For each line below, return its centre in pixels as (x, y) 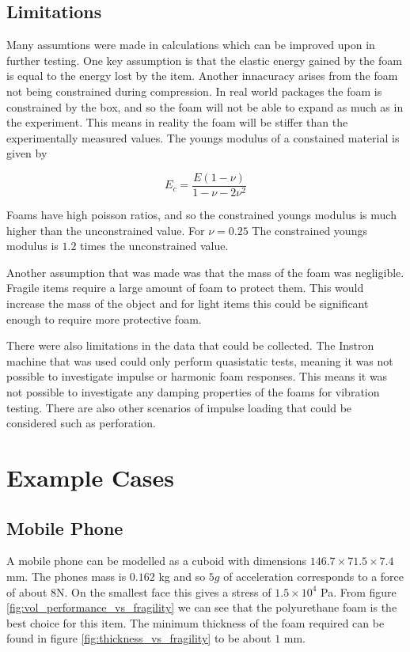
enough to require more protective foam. (104, 318)
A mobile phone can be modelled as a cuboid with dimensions (157, 561)
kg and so (182, 576)
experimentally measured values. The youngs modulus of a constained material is (203, 137)
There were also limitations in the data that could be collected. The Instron (190, 345)
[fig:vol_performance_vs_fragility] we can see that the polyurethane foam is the (202, 607)
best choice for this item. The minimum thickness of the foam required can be (196, 622)
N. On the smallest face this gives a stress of (164, 591)
